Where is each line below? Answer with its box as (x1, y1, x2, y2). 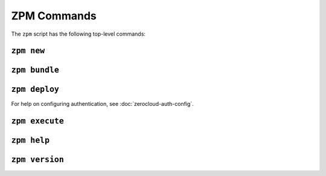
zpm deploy (11, 85, 60, 94)
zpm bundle (11, 65, 60, 75)
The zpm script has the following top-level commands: (11, 30, 146, 37)
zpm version (11, 155, 65, 165)
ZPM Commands (11, 9, 97, 22)
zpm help (11, 135, 50, 145)
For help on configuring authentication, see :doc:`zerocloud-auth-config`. (11, 100, 194, 108)
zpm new (11, 46, 45, 56)
